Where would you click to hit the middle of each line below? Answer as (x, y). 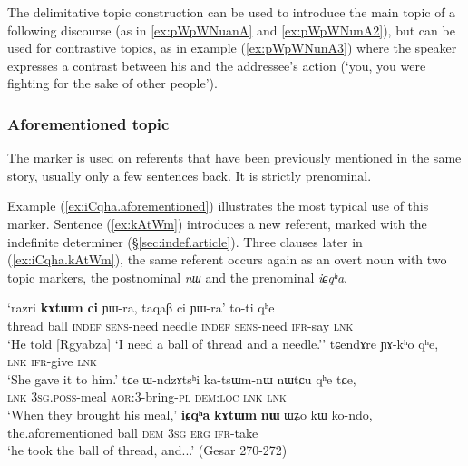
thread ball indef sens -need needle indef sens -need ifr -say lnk (180, 325)
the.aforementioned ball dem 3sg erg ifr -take (133, 432)
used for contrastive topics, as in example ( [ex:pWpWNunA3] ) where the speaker (232, 48)
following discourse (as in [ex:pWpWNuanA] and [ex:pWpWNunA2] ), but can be (231, 30)
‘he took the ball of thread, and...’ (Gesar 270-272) (147, 450)
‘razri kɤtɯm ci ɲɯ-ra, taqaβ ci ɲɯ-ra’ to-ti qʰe (141, 307)
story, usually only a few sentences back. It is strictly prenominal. (190, 175)
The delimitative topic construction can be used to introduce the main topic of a (232, 12)
